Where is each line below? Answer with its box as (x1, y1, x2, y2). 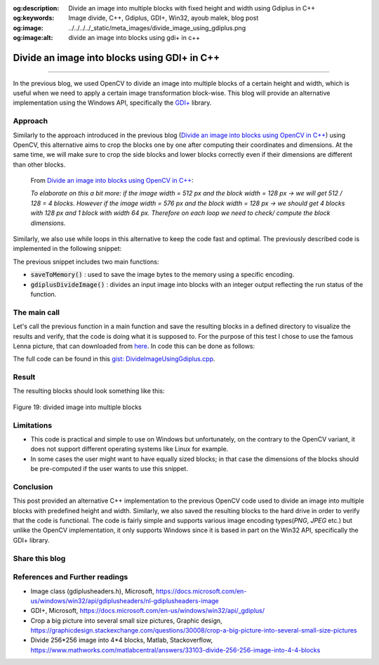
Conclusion (13, 482, 53, 491)
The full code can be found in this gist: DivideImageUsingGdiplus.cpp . (13, 355, 215, 363)
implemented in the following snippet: (13, 245, 122, 253)
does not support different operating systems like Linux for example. (30, 445, 229, 453)
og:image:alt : (13, 34, 53, 42)
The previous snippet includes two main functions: (13, 257, 159, 266)
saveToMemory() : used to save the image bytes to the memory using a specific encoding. (30, 271, 295, 279)
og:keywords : (13, 14, 55, 22)
